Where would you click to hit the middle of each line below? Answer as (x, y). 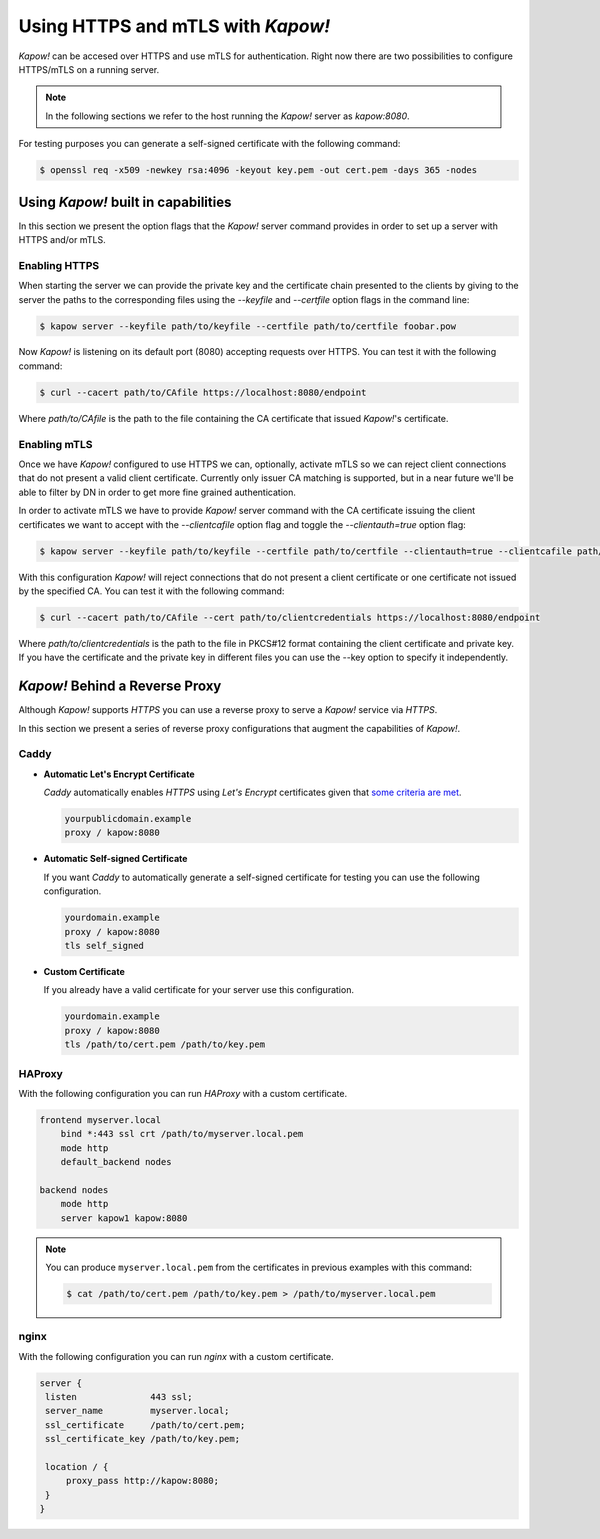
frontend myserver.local (100, 1119)
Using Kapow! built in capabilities (125, 201)
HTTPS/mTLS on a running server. (89, 69)
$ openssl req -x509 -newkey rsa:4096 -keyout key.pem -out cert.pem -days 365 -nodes (258, 170)
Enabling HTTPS (59, 265)
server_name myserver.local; (137, 1411)
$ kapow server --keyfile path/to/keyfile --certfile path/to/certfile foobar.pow (248, 326)
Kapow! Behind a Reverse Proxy (120, 686)
